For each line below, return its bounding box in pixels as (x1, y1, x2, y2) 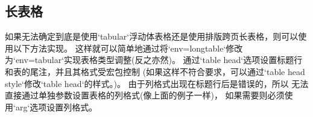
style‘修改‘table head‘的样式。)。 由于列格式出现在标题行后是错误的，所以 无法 (5, 77, 309, 89)
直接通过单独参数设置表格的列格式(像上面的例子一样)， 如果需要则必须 (5, 89, 285, 101)
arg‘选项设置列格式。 (15, 100, 98, 113)
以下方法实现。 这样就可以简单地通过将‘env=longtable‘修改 (13, 41, 243, 54)
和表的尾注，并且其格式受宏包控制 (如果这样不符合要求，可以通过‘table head (5, 65, 305, 77)
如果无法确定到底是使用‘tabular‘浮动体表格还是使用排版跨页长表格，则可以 (5, 30, 299, 43)
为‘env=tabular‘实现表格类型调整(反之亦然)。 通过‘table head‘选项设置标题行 (5, 53, 303, 66)
